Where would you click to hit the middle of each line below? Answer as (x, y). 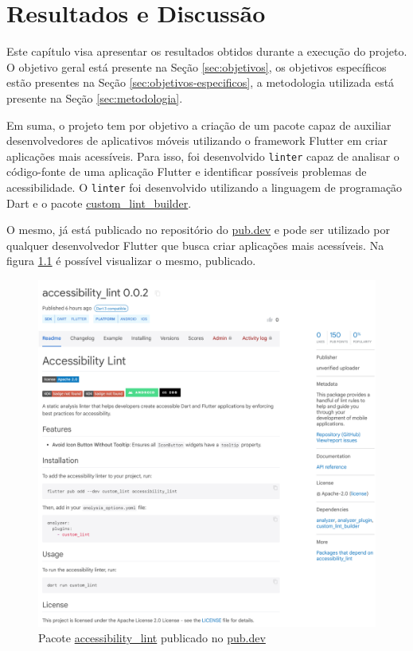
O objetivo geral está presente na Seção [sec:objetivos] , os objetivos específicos (197, 66)
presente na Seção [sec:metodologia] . (95, 97)
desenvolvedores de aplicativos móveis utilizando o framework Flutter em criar (197, 140)
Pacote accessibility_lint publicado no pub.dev (152, 638)
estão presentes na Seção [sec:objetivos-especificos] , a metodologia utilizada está (201, 82)
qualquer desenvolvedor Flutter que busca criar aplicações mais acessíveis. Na (195, 245)
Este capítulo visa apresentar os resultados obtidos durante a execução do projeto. (207, 51)
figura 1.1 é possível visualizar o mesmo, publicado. (131, 261)
